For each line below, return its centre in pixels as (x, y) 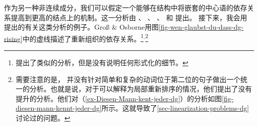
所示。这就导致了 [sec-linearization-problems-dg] (175, 108)
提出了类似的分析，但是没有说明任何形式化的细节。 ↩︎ (102, 63)
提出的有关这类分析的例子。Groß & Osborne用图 (81, 27)
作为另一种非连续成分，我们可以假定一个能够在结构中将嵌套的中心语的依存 (126, 7)
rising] (13, 38)
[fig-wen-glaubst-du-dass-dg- (201, 27)
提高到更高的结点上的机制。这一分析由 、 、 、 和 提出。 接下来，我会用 (129, 17)
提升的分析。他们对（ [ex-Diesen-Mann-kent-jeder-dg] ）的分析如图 (119, 98)
